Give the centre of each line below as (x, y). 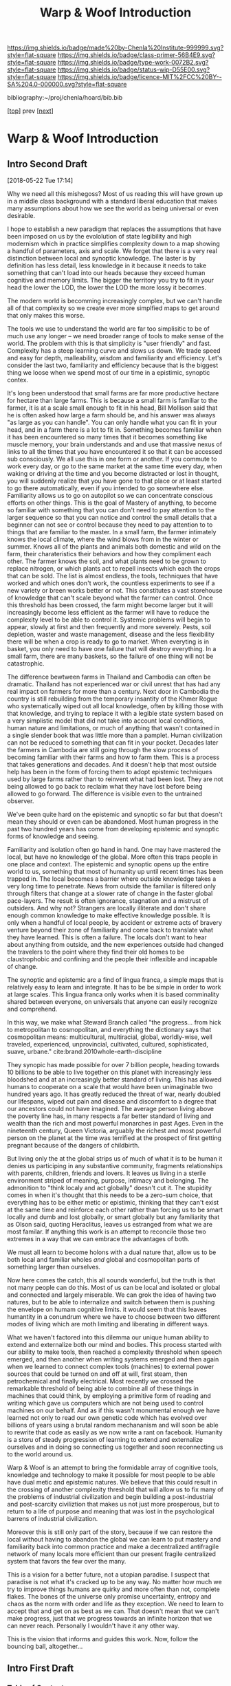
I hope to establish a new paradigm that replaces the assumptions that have (114, 229)
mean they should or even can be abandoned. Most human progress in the (113, 822)
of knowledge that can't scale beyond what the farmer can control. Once (110, 598)
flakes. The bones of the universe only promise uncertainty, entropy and (109, 1597)
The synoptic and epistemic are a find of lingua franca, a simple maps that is (115, 980)
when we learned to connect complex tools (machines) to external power (111, 1367)
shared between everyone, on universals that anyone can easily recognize (112, 1002)
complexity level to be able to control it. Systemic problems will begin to (109, 620)
